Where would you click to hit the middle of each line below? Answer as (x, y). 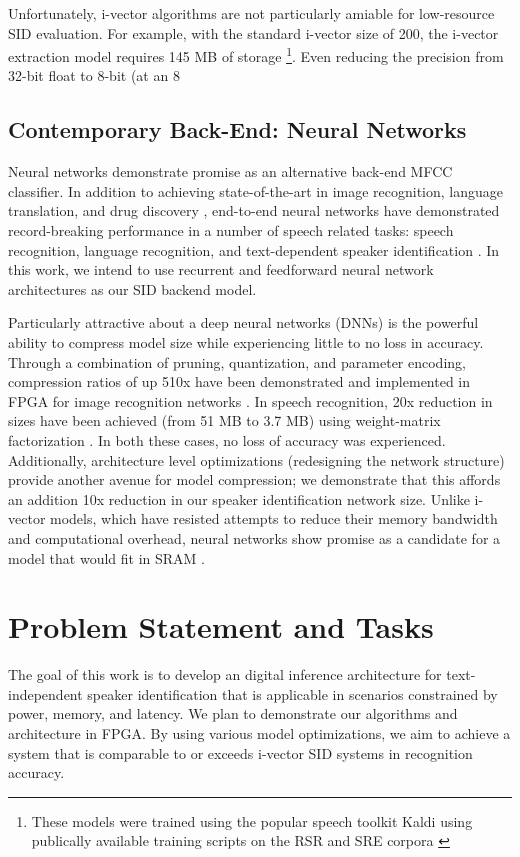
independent (45, 693)
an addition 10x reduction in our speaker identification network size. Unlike (239, 498)
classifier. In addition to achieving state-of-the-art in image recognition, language (256, 190)
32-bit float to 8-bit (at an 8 (94, 75)
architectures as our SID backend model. (132, 288)
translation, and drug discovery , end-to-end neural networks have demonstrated (254, 210)
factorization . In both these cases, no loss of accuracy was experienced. (227, 439)
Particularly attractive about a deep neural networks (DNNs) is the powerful (243, 322)
